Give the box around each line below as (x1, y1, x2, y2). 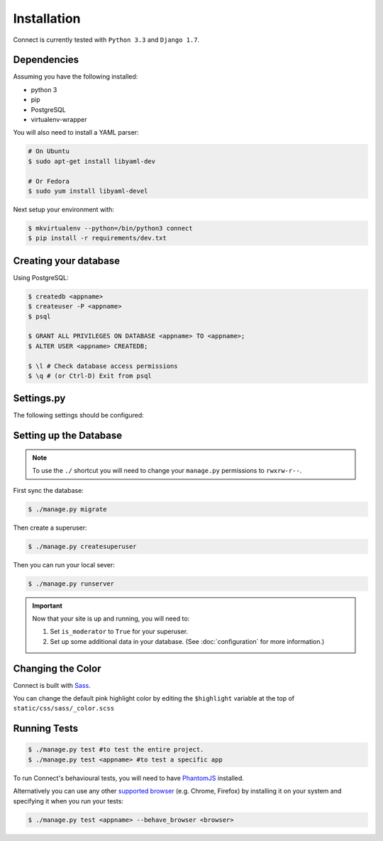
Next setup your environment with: (13, 205, 115, 213)
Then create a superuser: (13, 523, 88, 532)
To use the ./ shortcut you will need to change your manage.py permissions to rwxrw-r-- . (32, 467, 302, 475)
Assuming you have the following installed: (13, 72, 138, 81)
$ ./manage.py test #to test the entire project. (28, 745, 204, 754)
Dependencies (13, 54, 79, 66)
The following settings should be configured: (13, 411, 145, 420)
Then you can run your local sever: (13, 560, 115, 569)
